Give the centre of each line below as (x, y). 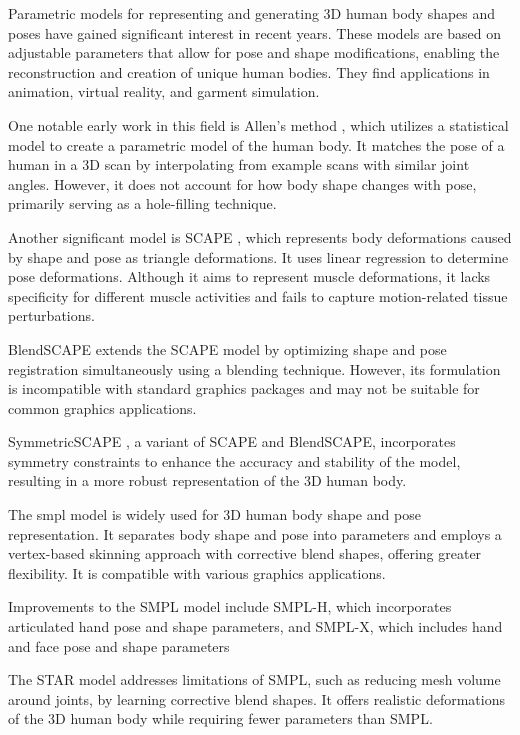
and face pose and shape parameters (119, 645)
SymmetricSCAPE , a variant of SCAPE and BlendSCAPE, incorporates (232, 441)
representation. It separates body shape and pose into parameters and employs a (255, 533)
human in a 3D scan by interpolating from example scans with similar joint (239, 164)
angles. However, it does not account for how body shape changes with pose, (242, 183)
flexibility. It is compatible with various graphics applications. (197, 572)
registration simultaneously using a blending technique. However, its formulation (254, 368)
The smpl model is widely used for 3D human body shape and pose (214, 514)
